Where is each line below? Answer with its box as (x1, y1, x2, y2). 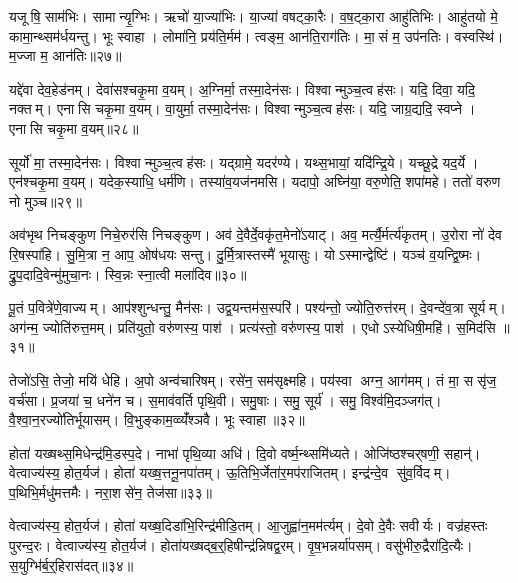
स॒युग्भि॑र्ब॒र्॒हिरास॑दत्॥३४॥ (9, 554, 134, 575)
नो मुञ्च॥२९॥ (9, 190, 82, 211)
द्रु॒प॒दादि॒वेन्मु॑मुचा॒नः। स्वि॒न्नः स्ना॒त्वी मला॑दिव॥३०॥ (9, 263, 247, 284)
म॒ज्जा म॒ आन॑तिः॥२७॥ (9, 45, 122, 66)
